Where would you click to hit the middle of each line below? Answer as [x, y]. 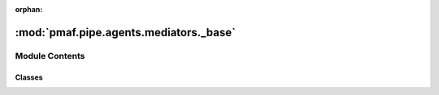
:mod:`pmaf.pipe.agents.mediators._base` [125, 32]
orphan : [29, 9]
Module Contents [50, 56]
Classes [29, 77]
